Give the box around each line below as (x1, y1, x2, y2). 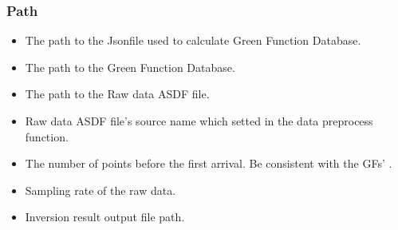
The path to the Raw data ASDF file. (25, 85, 210, 102)
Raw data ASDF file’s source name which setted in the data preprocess (25, 113, 373, 129)
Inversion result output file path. (25, 208, 185, 225)
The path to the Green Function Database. (25, 58, 235, 75)
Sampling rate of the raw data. (25, 181, 176, 198)
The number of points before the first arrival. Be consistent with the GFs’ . (25, 155, 392, 172)
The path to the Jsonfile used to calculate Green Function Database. (25, 32, 361, 49)
